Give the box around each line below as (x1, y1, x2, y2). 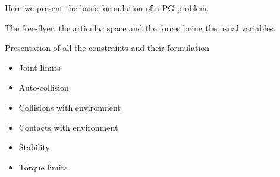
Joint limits (18, 61, 61, 73)
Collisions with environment (18, 101, 121, 113)
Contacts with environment (18, 121, 118, 133)
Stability (18, 141, 50, 153)
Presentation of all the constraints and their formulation (5, 41, 210, 54)
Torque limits (18, 160, 68, 173)
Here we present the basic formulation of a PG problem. (5, 2, 209, 14)
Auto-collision (18, 81, 69, 94)
